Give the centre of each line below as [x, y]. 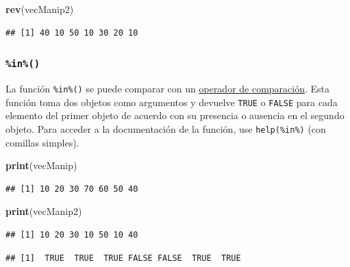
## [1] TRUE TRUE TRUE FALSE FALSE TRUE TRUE [123, 258]
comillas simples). [42, 142]
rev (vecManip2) [40, 9]
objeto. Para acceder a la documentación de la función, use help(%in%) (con [166, 128]
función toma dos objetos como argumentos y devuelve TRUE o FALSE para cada [172, 102]
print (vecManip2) [44, 211]
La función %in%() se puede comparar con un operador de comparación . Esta [168, 88]
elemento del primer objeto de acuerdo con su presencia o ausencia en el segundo [175, 115]
